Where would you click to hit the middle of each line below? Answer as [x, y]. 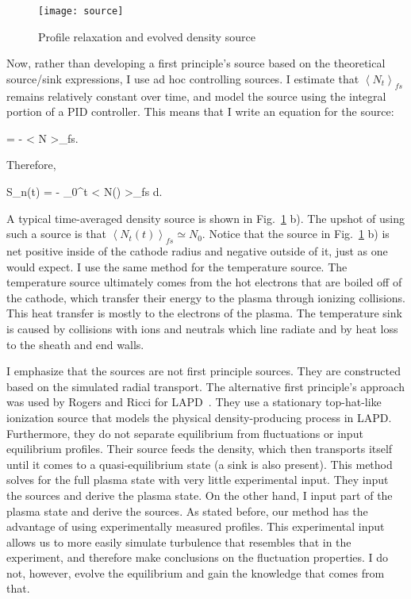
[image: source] [81, 11]
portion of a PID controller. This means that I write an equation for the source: [200, 111]
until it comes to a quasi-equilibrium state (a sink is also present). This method [200, 464]
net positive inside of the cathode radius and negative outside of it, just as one [197, 251]
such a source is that [56, 234]
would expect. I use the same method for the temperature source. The [177, 266]
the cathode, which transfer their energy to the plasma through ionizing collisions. [206, 297]
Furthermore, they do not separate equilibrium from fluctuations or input [185, 433]
